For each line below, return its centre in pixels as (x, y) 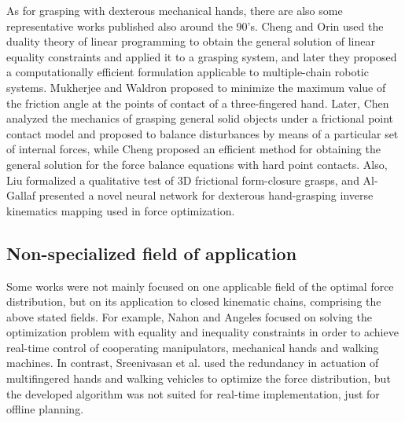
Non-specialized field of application (152, 253)
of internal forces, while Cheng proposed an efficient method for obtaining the (193, 149)
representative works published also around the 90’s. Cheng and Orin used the (195, 26)
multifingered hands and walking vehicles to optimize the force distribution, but (199, 378)
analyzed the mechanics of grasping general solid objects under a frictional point (200, 118)
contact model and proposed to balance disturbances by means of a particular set (202, 133)
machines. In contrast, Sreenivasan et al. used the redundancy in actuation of (193, 363)
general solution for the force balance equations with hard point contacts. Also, (197, 164)
